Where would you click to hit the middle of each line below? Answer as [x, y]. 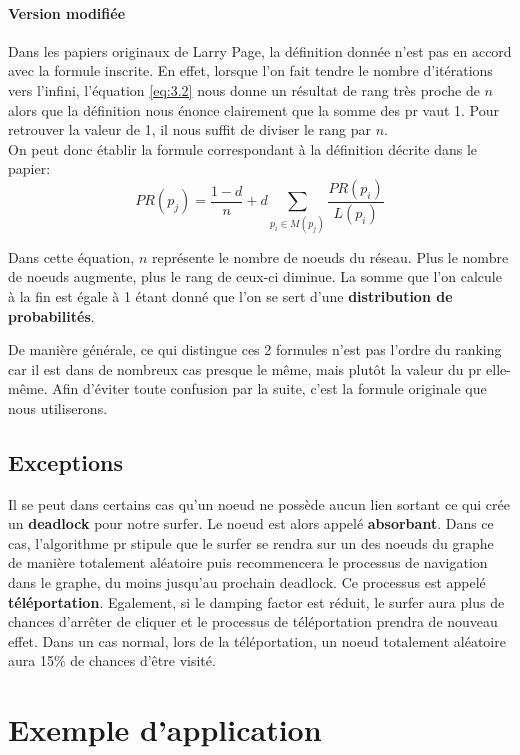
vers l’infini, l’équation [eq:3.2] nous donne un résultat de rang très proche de [244, 89]
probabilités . [51, 315]
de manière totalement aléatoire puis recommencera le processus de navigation [248, 562]
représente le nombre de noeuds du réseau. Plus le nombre [330, 256]
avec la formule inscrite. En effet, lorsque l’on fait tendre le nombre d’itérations [250, 70]
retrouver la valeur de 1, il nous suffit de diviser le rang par [189, 129]
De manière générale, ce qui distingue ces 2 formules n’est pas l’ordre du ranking [255, 349]
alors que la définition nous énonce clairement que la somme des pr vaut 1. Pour [254, 109]
